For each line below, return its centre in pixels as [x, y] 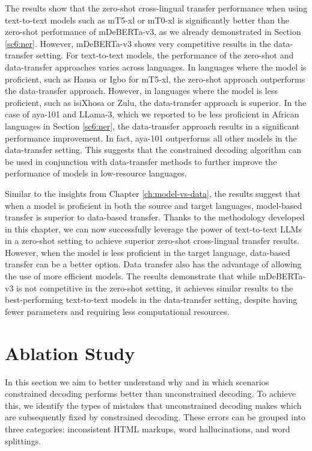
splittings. [23, 440]
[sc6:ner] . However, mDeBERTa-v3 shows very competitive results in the [138, 43]
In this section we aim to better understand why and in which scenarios [137, 381]
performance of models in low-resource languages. [96, 173]
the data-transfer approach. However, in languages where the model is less [141, 91]
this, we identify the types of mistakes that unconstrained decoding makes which [153, 405]
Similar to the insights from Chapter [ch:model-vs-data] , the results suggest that [153, 193]
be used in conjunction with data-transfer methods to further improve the [141, 161]
